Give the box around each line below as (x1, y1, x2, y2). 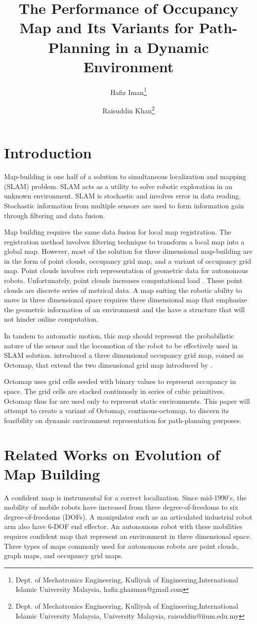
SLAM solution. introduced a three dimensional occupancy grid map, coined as (4, 350, 244, 360)
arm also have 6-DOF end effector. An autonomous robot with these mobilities (4, 521, 243, 531)
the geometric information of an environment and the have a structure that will (4, 304, 245, 314)
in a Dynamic (115, 37, 209, 57)
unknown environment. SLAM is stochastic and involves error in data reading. (4, 191, 241, 201)
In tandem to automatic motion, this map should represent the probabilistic (4, 331, 234, 341)
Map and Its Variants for (19, 17, 194, 38)
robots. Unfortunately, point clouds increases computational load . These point (4, 275, 243, 286)
